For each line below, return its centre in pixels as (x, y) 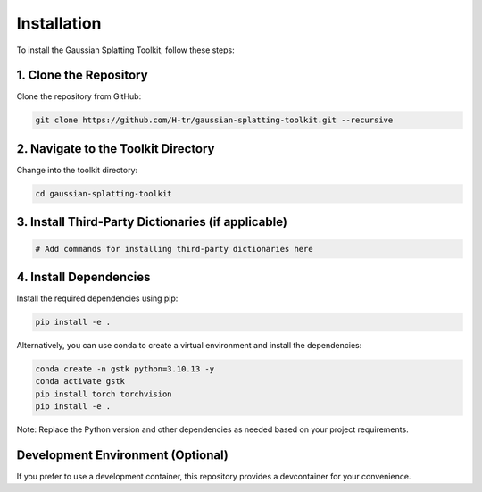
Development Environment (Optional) (123, 455)
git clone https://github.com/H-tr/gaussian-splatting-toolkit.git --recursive (214, 120)
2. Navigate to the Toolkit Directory (116, 149)
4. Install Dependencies (83, 277)
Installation (59, 23)
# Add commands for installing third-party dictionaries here (174, 249)
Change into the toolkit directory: (77, 170)
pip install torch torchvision (104, 394)
